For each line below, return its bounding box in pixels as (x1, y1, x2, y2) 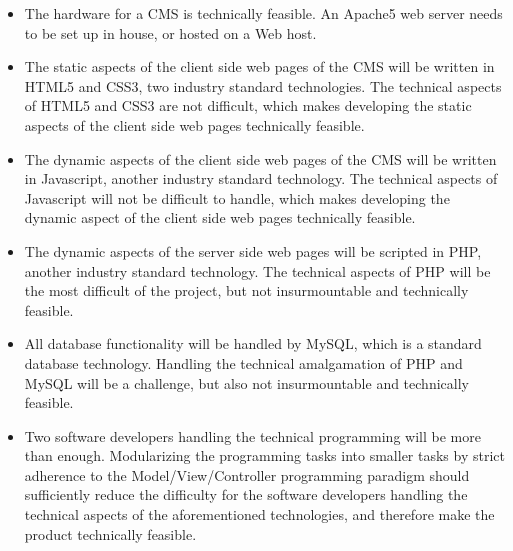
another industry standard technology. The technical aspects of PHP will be (24, 260, 491, 281)
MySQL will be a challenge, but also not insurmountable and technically (24, 372, 469, 393)
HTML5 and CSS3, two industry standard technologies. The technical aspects (24, 75, 502, 96)
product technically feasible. (24, 523, 197, 544)
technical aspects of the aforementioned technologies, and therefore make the (24, 504, 495, 525)
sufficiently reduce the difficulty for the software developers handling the (24, 484, 468, 505)
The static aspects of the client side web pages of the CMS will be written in (24, 56, 495, 77)
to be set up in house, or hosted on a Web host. (24, 22, 317, 43)
